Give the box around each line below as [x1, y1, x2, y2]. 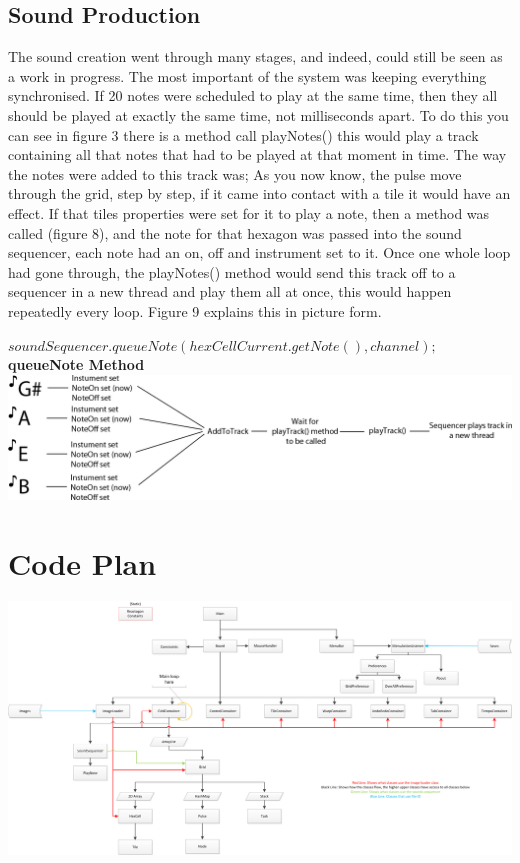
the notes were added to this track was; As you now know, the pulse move [8, 163, 462, 184]
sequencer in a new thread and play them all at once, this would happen [8, 281, 452, 302]
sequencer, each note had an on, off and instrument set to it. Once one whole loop [8, 242, 511, 263]
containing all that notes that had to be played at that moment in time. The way [8, 144, 507, 165]
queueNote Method [8, 354, 145, 375]
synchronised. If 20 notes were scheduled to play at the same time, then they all [8, 85, 498, 106]
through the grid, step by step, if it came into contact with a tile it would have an [8, 183, 511, 204]
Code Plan [8, 542, 157, 583]
